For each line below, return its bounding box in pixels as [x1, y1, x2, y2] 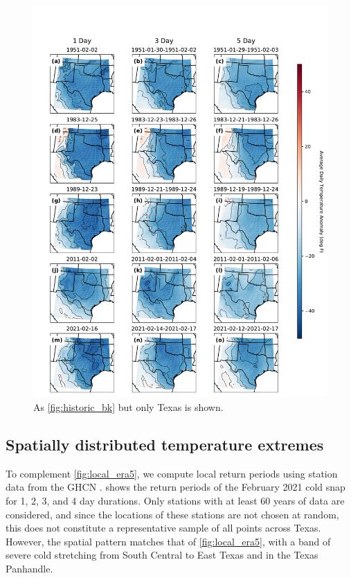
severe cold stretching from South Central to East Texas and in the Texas [6, 548, 318, 562]
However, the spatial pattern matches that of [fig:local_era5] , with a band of [6, 534, 331, 548]
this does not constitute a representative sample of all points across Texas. [6, 520, 321, 535]
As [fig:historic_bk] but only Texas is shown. [33, 399, 224, 414]
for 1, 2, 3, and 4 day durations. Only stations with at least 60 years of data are [6, 493, 345, 507]
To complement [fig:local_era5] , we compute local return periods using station [6, 466, 338, 480]
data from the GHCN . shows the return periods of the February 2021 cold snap [6, 480, 345, 494]
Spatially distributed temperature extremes [6, 433, 324, 455]
